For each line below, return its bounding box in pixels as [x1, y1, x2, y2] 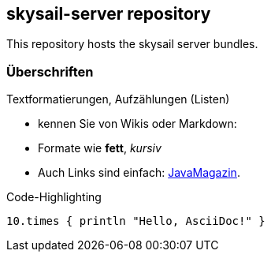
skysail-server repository [6, 4, 211, 24]
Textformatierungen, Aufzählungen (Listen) [6, 92, 230, 107]
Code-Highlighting [6, 190, 102, 204]
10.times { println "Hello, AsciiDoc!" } [6, 215, 265, 228]
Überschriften [6, 63, 94, 80]
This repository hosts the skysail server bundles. [6, 37, 258, 51]
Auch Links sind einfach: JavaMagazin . [38, 166, 240, 180]
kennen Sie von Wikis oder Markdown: [38, 117, 237, 131]
